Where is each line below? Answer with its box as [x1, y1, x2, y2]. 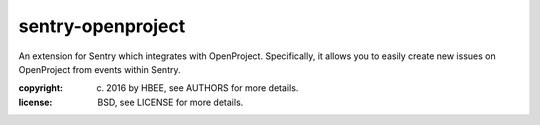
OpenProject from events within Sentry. [18, 63, 181, 75]
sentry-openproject [18, 15, 186, 37]
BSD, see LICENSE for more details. [97, 96, 244, 108]
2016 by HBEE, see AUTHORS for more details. [106, 82, 299, 94]
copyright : [18, 82, 64, 94]
